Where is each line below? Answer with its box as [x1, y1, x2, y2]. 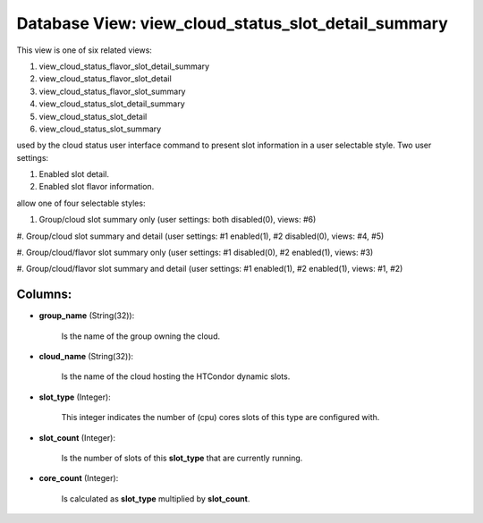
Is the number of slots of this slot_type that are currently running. [61, 452, 303, 464]
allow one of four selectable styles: [16, 198, 146, 208]
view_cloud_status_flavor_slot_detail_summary [38, 61, 210, 72]
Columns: [16, 287, 72, 302]
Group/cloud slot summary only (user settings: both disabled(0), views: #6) [38, 215, 317, 225]
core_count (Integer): [38, 473, 119, 484]
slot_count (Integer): [38, 432, 116, 443]
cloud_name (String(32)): [38, 351, 134, 362]
